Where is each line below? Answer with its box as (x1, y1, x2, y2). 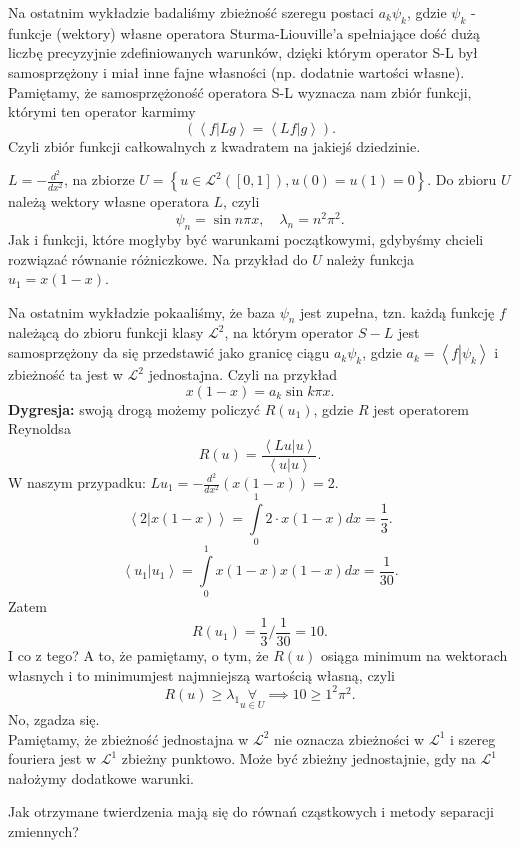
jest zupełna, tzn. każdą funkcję (300, 301, 495, 322)
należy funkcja (326, 248, 415, 269)
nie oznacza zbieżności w (274, 728, 425, 749)
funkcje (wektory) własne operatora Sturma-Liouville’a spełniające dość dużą (8, 22, 481, 43)
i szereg (450, 728, 496, 749)
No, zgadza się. (8, 708, 100, 729)
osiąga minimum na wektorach (320, 645, 508, 666)
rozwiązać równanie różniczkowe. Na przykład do (8, 248, 308, 269)
